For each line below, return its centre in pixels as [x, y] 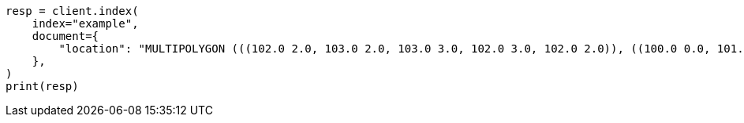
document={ [65, 36]
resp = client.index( [72, 11]
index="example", [85, 24]
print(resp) [42, 86]
